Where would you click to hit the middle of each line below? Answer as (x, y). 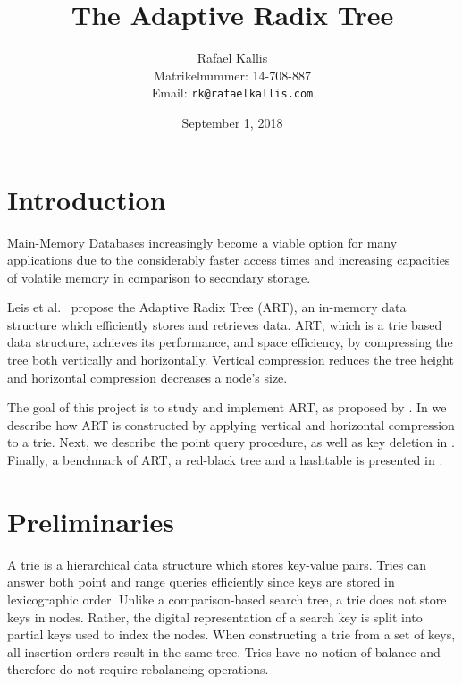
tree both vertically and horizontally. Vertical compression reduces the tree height (231, 360)
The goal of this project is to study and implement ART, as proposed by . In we (227, 407)
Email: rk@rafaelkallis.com (232, 93)
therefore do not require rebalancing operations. (138, 669)
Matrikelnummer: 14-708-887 (232, 75)
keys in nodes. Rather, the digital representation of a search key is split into (215, 616)
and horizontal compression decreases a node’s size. (147, 377)
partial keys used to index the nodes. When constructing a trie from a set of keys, (231, 634)
